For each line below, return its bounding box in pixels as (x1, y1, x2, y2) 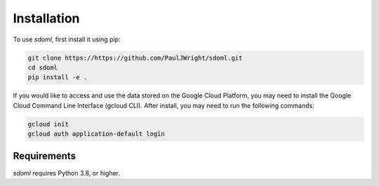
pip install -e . (27, 74, 88, 81)
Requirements (13, 150, 77, 162)
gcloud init (27, 120, 69, 128)
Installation (13, 11, 80, 26)
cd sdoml (27, 63, 58, 72)
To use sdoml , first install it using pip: (13, 35, 121, 44)
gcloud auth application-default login (27, 130, 165, 138)
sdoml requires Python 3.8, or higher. (13, 168, 121, 177)
